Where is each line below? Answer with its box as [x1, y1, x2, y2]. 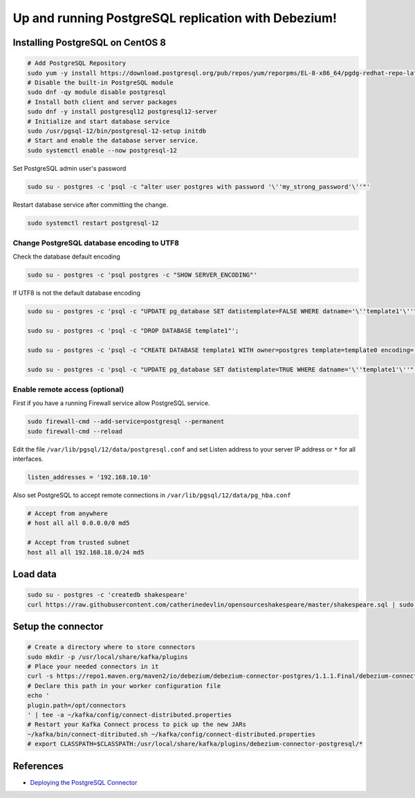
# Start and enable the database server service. [27, 137, 199, 145]
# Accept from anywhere [27, 510, 109, 518]
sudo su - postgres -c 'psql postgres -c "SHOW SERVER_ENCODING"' [27, 271, 257, 279]
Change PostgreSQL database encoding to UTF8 [12, 238, 180, 248]
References [12, 760, 64, 772]
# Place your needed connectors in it [27, 662, 159, 670]
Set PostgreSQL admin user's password [12, 164, 127, 172]
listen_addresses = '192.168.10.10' [27, 474, 152, 481]
